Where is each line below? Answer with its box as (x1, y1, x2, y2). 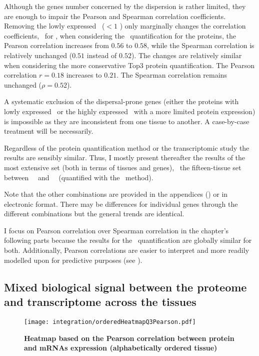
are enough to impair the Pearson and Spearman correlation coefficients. (4, 11, 226, 21)
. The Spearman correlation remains (116, 70, 227, 80)
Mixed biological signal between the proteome (4, 279, 247, 294)
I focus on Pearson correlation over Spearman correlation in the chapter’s (4, 225, 229, 235)
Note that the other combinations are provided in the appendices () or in (4, 189, 228, 199)
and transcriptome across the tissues (4, 294, 196, 309)
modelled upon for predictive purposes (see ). (4, 254, 142, 265)
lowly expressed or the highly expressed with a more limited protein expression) (4, 106, 255, 116)
